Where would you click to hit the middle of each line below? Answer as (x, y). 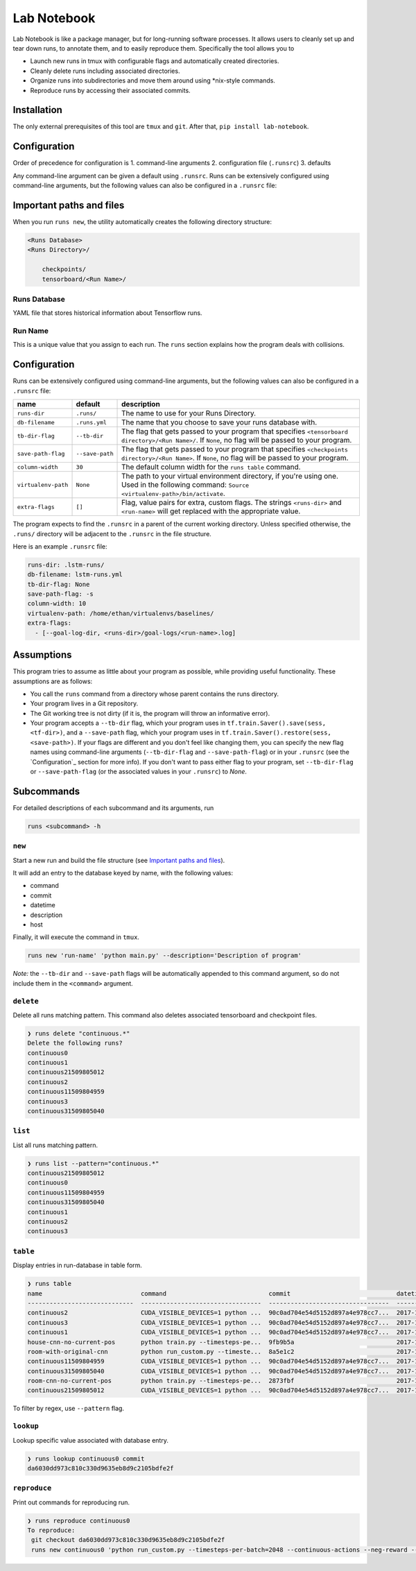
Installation (37, 110)
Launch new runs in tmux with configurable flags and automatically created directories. (155, 61)
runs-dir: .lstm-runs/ (66, 565)
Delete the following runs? (75, 1043)
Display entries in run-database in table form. (77, 1265)
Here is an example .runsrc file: (60, 546)
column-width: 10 (57, 604)
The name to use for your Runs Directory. (189, 413)
